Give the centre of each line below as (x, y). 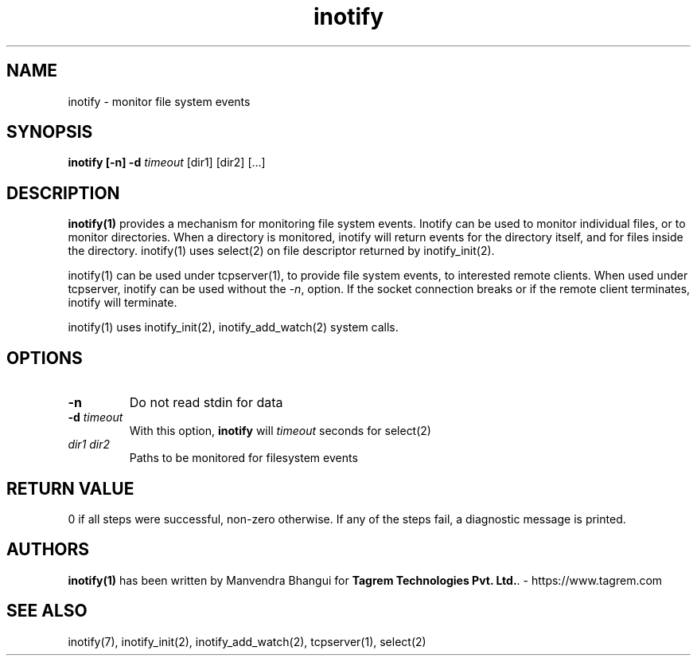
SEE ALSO (47, 611)
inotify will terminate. (123, 303)
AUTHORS (48, 550)
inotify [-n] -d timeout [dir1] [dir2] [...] (167, 163)
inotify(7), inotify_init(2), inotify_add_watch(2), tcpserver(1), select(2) (247, 641)
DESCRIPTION (63, 193)
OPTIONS (45, 358)
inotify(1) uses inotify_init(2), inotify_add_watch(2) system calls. (233, 327)
